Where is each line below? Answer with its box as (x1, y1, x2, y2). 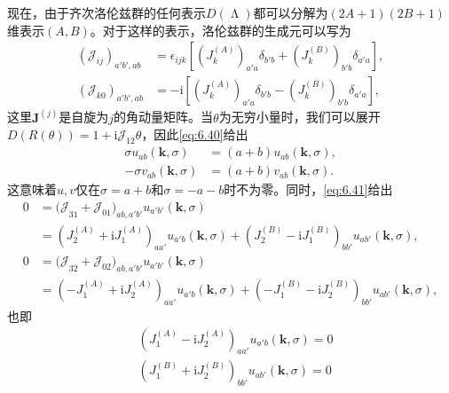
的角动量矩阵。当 (114, 107, 214, 126)
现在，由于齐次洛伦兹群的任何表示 (7, 4, 206, 21)
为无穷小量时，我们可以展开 (218, 107, 381, 126)
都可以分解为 (253, 4, 328, 21)
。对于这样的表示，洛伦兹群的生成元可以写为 (90, 20, 351, 39)
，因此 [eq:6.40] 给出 (141, 125, 248, 144)
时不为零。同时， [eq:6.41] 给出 (224, 180, 393, 199)
